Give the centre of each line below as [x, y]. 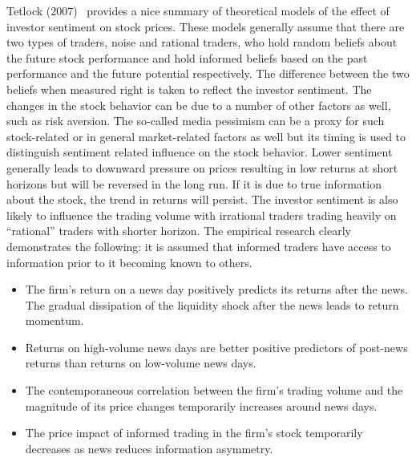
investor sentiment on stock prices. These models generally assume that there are [206, 26]
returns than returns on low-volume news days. [141, 363]
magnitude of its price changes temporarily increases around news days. [201, 405]
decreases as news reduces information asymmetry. [149, 448]
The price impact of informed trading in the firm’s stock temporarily [194, 433]
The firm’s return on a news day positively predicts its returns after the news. [216, 289]
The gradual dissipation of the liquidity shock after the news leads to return [212, 304]
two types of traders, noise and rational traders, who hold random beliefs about [202, 42]
